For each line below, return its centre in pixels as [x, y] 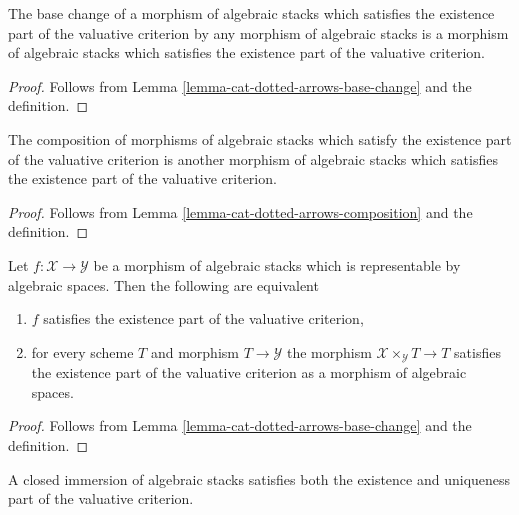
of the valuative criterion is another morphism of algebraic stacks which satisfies [253, 158]
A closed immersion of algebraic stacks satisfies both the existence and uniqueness [259, 478]
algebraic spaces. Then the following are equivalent [163, 284]
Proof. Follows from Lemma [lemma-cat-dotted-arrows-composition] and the [240, 211]
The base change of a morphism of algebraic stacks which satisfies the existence [251, 13]
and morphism [194, 351]
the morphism [329, 351]
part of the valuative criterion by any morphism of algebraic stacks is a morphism [258, 32]
